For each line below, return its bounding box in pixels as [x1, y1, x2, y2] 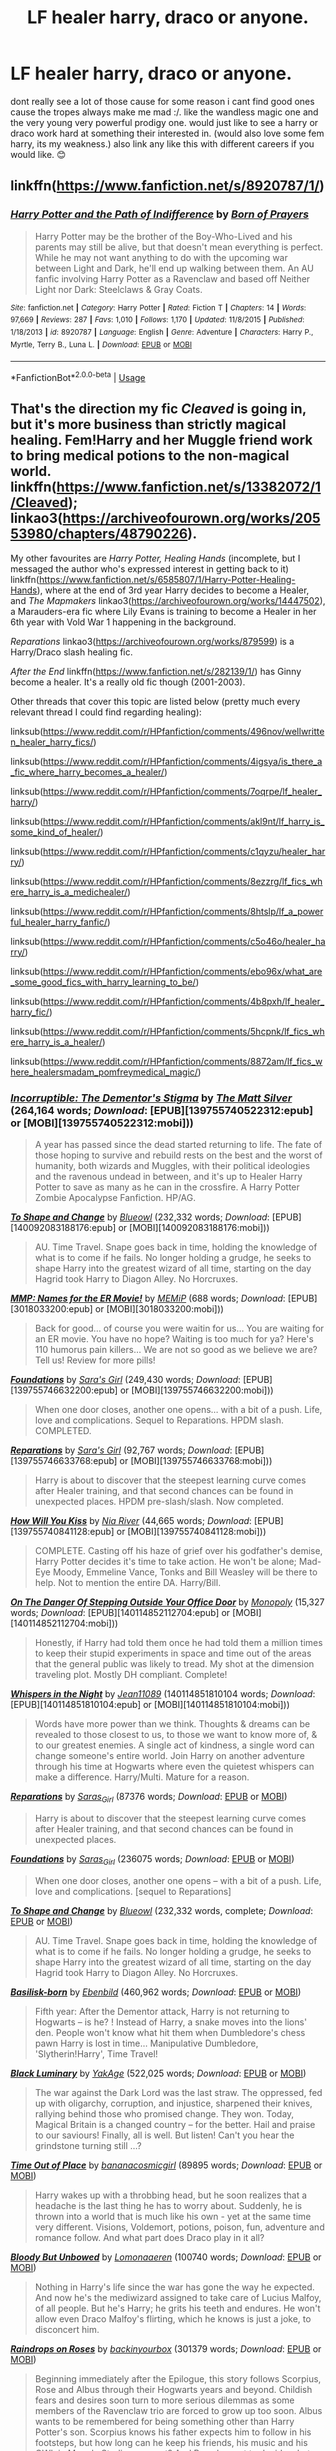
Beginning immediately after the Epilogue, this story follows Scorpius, [34, 2372, 322, 2385]
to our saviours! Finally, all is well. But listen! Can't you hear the [34, 2129, 295, 2141]
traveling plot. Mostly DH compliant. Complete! [34, 1669, 228, 1681]
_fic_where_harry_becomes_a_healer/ [10, 766, 165, 778]
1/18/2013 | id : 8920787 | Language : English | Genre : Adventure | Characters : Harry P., [10, 327, 314, 337]
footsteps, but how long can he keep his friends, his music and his [34, 2436, 308, 2448]
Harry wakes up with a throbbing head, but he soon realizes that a [34, 2189, 308, 2201]
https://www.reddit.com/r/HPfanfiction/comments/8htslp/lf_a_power [43, 905, 324, 917]
